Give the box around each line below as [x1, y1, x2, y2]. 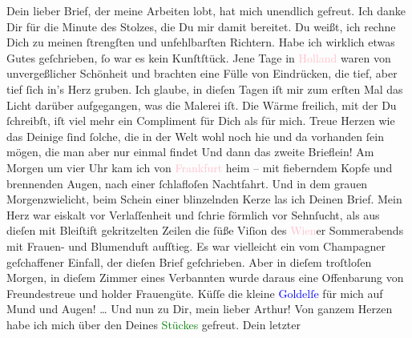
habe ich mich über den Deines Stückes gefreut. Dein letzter [6, 316, 301, 332]
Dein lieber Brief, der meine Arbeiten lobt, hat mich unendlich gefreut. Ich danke [6, 2, 406, 18]
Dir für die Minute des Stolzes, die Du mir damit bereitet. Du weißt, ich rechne [6, 18, 396, 34]
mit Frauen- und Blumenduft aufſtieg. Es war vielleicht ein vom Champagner [6, 237, 386, 254]
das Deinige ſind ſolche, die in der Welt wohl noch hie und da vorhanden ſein [6, 127, 384, 144]
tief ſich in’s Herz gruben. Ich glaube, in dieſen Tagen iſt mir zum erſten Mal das [6, 80, 403, 97]
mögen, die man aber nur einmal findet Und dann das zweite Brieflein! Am [6, 143, 374, 160]
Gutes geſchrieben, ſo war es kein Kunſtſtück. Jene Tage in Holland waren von [6, 49, 391, 66]
